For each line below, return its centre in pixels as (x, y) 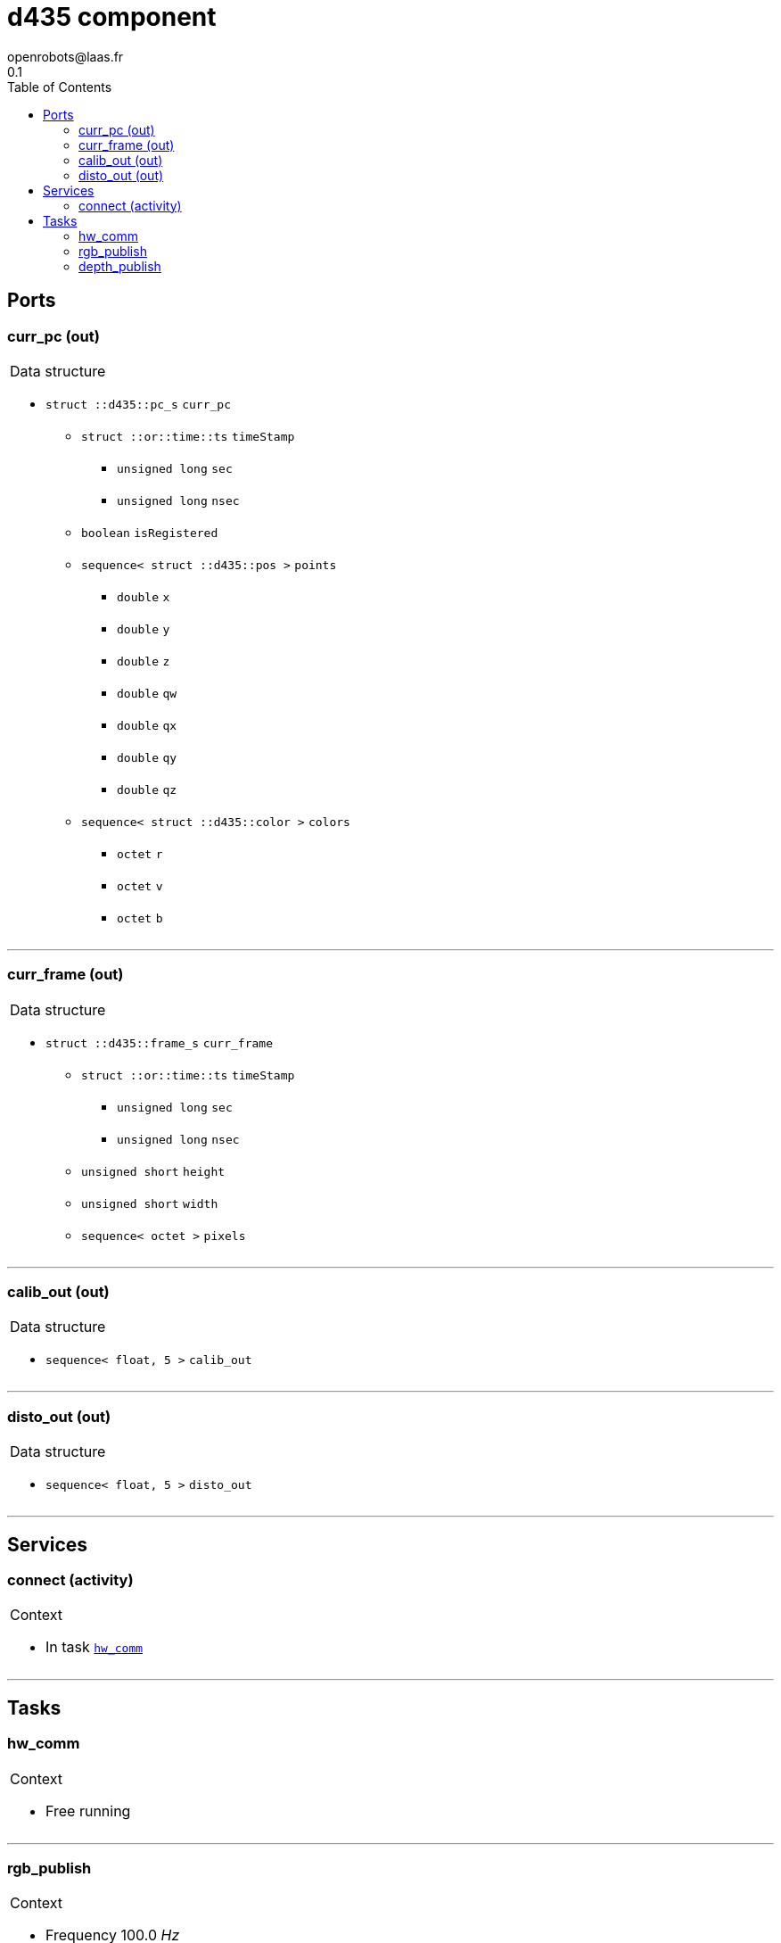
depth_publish (120, 266)
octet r (140, 854)
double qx (147, 725)
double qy (147, 757)
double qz (147, 790)
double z (144, 661)
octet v (140, 886)
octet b (140, 918)
